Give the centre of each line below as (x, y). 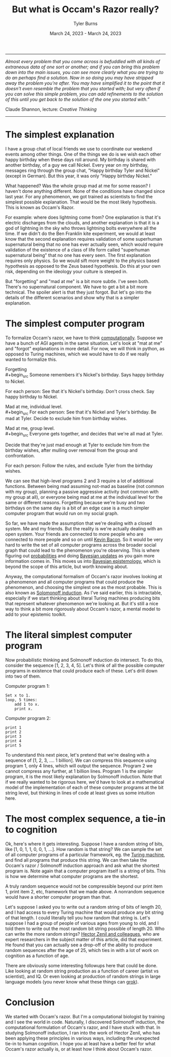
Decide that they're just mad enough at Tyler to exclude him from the (77, 445)
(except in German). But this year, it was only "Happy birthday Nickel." (79, 176)
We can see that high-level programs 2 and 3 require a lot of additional (79, 481)
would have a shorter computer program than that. (58, 897)
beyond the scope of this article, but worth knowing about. (67, 566)
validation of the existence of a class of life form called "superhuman (78, 250)
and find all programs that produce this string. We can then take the (76, 860)
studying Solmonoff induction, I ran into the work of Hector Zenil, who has (83, 1033)
